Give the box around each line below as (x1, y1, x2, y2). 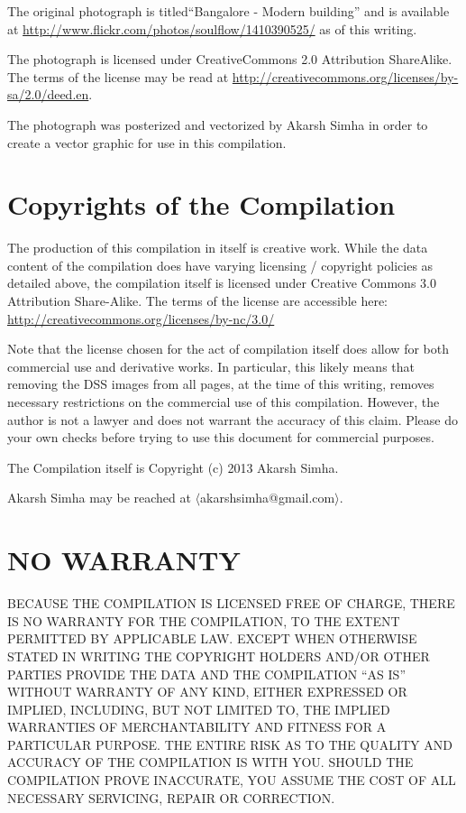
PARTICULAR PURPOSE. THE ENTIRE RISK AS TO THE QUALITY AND (7, 734, 452, 753)
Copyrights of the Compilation (7, 186, 396, 223)
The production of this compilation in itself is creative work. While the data (7, 238, 428, 257)
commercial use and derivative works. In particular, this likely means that (7, 356, 415, 375)
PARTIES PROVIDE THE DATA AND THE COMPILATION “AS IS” (7, 664, 406, 683)
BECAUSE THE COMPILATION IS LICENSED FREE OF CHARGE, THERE (7, 594, 455, 613)
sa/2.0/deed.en (7, 85, 89, 104)
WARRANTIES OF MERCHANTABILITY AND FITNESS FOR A (7, 717, 387, 736)
